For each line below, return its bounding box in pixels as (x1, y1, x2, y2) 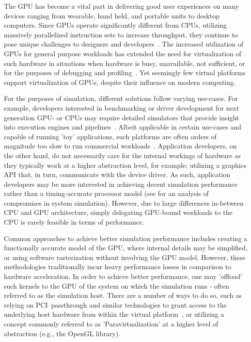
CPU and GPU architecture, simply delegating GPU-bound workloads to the (4, 207, 233, 217)
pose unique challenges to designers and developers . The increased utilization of (4, 39, 244, 49)
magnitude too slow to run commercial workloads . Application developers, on (4, 141, 237, 151)
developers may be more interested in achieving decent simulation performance (4, 179, 238, 189)
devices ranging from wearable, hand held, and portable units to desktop (4, 10, 220, 20)
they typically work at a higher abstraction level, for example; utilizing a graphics (4, 160, 247, 170)
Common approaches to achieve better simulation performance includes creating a (4, 233, 248, 243)
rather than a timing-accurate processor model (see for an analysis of (4, 188, 209, 198)
